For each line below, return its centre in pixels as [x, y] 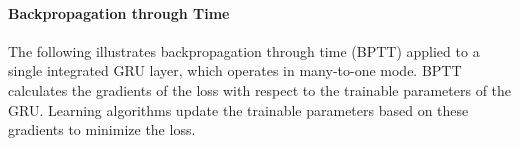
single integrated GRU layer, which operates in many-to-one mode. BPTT [235, 70]
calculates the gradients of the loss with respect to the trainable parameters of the [260, 89]
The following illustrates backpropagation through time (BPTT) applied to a [244, 50]
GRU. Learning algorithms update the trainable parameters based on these [238, 109]
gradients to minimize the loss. [102, 129]
